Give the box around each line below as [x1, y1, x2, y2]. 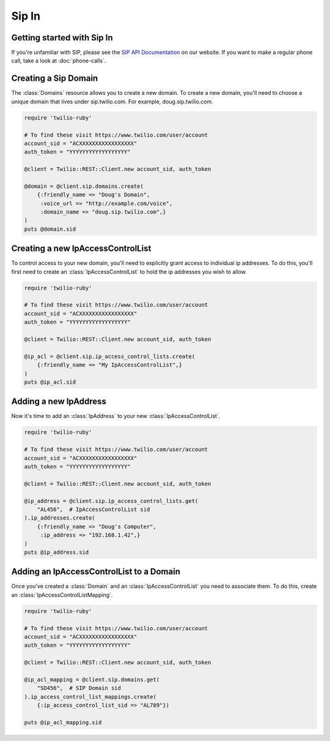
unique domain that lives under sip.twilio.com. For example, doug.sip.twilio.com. [11, 98, 213, 105]
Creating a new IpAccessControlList [11, 244, 152, 254]
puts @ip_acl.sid [24, 378, 76, 385]
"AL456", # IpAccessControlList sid [37, 505, 150, 513]
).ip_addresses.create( [24, 515, 96, 521]
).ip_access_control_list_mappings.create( [24, 693, 157, 700]
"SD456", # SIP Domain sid [37, 685, 122, 691]
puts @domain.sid [24, 225, 76, 233]
